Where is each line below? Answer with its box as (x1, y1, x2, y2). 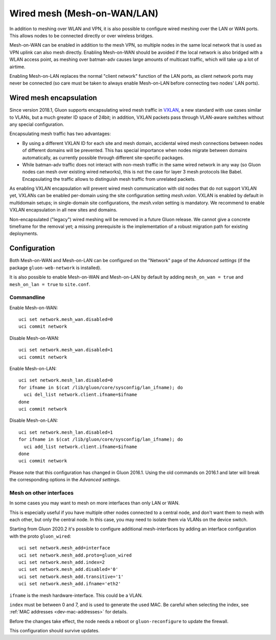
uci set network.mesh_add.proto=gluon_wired (18, 552, 132, 558)
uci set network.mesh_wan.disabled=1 (18, 347, 113, 353)
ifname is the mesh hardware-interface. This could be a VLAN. (9, 592, 143, 599)
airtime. (9, 63, 26, 70)
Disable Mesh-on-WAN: (9, 335, 60, 341)
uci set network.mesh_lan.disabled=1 (18, 429, 113, 435)
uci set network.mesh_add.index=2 (18, 559, 105, 565)
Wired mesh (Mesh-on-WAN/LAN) (9, 8, 158, 19)
